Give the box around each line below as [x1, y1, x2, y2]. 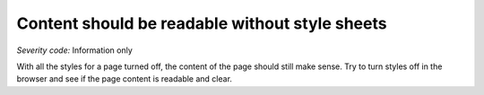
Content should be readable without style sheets [16, 13, 387, 33]
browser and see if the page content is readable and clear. [16, 73, 233, 84]
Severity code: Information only [16, 45, 134, 56]
